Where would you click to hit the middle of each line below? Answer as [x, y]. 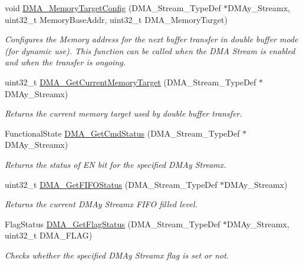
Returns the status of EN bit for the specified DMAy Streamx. [116, 164]
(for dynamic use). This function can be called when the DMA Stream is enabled [150, 50]
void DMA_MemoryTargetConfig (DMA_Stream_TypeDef [113, 8]
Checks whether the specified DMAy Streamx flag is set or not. [117, 255]
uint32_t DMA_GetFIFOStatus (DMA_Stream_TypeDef [111, 184]
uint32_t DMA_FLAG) [49, 235]
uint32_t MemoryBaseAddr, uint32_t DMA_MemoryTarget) [116, 19]
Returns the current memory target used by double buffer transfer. [123, 113]
